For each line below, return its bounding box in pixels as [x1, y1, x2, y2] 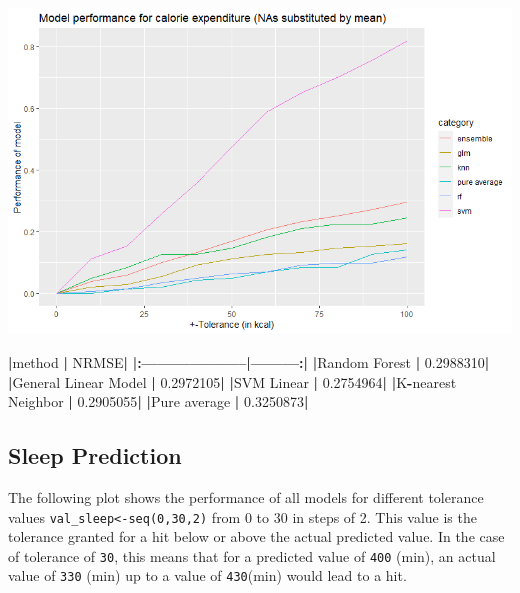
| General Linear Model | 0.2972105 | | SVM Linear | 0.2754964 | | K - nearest [8, 371, 457, 392]
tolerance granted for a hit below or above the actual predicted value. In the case [8, 526, 505, 547]
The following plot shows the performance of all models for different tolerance [8, 486, 484, 507]
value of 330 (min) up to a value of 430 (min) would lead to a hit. [8, 565, 407, 586]
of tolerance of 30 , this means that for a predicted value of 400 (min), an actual [8, 545, 496, 566]
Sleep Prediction [8, 440, 182, 471]
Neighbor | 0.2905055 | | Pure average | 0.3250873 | [8, 391, 309, 412]
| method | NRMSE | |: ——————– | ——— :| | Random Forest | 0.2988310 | [8, 351, 490, 372]
